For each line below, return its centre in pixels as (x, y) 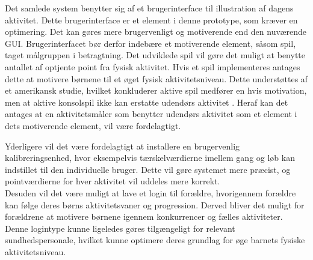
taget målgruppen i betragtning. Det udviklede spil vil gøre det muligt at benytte (155, 55)
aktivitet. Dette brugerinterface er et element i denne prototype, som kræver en (151, 20)
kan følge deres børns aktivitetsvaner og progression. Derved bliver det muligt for (155, 204)
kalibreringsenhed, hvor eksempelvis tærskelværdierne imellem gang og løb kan (150, 158)
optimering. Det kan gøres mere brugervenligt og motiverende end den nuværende (156, 32)
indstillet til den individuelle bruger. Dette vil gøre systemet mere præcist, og (148, 169)
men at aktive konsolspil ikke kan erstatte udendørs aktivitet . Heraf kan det (147, 102)
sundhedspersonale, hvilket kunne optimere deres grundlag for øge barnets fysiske (155, 240)
